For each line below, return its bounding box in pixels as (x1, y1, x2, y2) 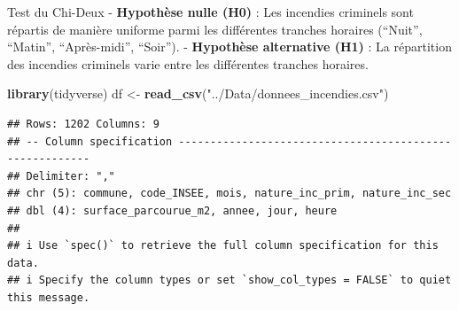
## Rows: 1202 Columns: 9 (7, 117, 159, 130)
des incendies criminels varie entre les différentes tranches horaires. (7, 54, 369, 73)
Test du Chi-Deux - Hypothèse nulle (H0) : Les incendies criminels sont (7, 3, 414, 20)
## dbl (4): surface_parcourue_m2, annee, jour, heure (7, 204, 338, 217)
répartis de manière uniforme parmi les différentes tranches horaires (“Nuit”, (7, 19, 423, 38)
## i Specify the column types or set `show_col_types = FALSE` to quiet (7, 274, 452, 287)
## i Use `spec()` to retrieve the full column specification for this (7, 239, 439, 253)
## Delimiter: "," (7, 169, 115, 183)
